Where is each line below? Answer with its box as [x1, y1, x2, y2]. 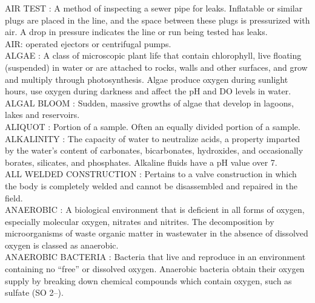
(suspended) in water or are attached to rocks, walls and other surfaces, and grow [5, 60, 308, 73]
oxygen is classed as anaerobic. [5, 238, 119, 251]
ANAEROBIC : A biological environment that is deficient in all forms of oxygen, [5, 203, 305, 216]
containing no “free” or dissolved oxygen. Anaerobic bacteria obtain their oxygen [5, 262, 305, 275]
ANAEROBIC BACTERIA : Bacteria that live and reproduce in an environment [5, 250, 306, 263]
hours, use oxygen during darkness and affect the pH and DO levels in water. [5, 85, 291, 97]
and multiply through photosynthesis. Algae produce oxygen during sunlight [5, 73, 288, 85]
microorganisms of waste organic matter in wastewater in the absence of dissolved [5, 227, 308, 239]
